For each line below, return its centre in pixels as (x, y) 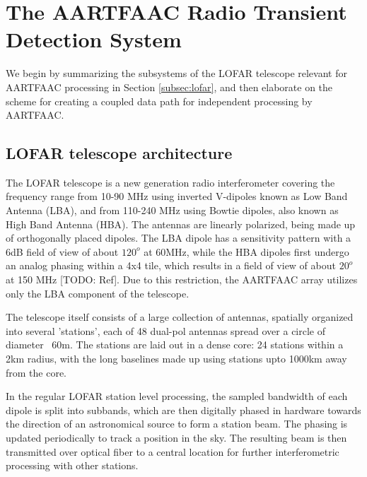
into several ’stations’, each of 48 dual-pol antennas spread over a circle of (166, 330)
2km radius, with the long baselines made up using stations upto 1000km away (176, 359)
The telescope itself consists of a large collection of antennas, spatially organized (180, 317)
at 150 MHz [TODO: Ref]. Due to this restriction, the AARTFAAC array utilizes (182, 279)
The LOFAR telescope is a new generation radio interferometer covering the (170, 182)
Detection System (94, 39)
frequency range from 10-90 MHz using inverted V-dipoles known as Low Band (177, 196)
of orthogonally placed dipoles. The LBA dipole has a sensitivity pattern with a (179, 238)
